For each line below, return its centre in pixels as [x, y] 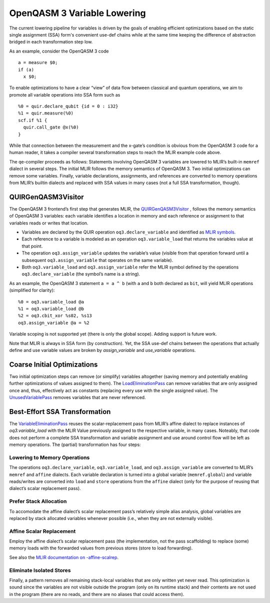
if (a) [26, 69]
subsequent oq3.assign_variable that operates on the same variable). [97, 260]
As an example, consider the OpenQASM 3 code [59, 51]
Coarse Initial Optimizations [53, 364]
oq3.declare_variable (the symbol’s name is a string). [81, 274]
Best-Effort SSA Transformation [60, 412]
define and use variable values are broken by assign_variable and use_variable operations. [102, 350]
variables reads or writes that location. [49, 223]
